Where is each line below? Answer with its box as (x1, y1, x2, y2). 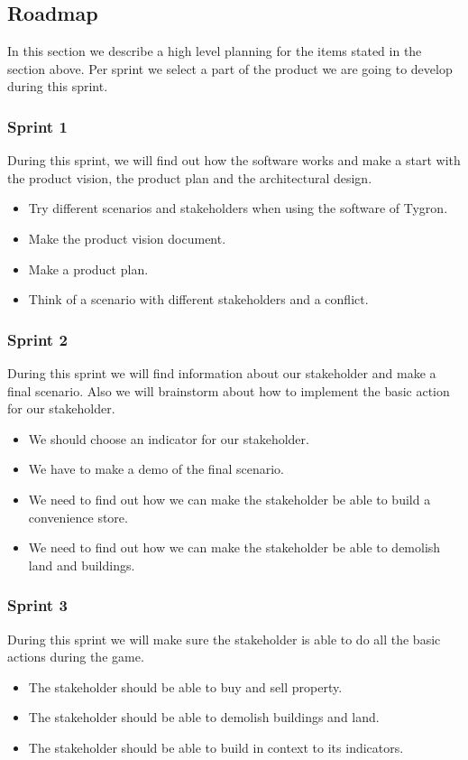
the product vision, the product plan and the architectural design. (7, 168, 372, 187)
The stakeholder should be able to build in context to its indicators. (28, 737, 404, 756)
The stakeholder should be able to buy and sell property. (28, 677, 343, 696)
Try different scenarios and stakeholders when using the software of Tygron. (28, 199, 448, 218)
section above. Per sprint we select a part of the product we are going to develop (7, 59, 453, 78)
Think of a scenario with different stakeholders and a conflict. (28, 290, 369, 309)
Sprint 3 (7, 594, 68, 616)
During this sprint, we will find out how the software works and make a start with (7, 151, 461, 170)
